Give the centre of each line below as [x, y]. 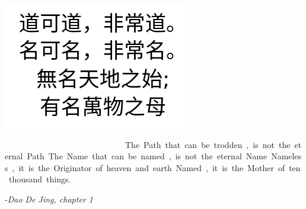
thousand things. [40, 179]
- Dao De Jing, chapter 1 [49, 199]
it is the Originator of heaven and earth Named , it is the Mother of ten [160, 167]
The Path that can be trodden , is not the [208, 144]
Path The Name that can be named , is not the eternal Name [147, 156]
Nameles [286, 156]
